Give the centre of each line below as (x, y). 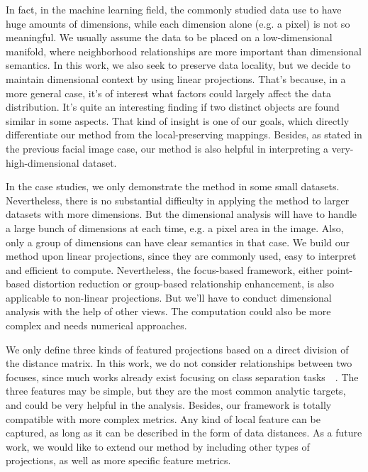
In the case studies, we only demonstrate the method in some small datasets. (173, 186)
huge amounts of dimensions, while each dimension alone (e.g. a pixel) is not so (178, 23)
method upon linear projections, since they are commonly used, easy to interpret (181, 256)
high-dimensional (43, 162)
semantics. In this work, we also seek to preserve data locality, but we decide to (178, 65)
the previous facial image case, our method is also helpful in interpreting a (167, 148)
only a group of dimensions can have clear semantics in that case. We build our (178, 242)
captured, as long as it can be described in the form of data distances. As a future (184, 433)
